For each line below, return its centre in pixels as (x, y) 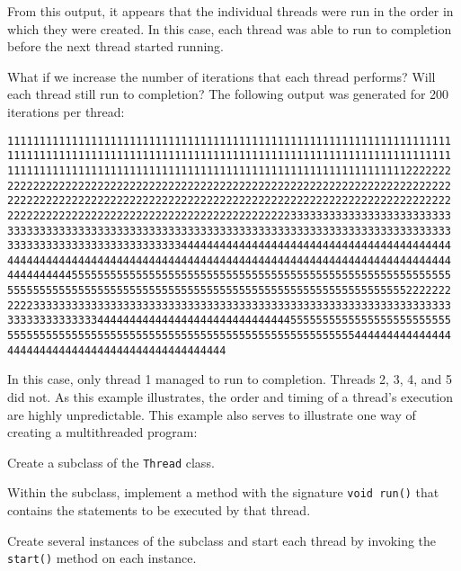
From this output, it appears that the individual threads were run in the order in (230, 11)
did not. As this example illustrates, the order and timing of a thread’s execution (230, 397)
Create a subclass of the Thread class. (111, 462)
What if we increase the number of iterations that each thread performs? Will (222, 76)
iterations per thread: (66, 111)
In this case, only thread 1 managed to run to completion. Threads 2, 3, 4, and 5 (230, 379)
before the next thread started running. (115, 46)
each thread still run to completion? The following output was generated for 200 (228, 94)
